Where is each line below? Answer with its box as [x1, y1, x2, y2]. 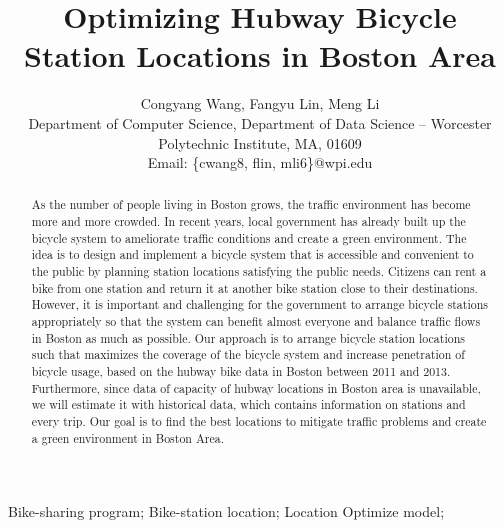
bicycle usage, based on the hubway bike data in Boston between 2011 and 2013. [31, 363, 451, 380]
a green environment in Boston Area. [31, 429, 225, 446]
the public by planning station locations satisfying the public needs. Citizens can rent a [31, 263, 487, 280]
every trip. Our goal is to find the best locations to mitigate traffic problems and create [31, 413, 487, 430]
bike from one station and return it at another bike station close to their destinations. [31, 279, 478, 296]
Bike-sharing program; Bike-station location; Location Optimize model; [8, 501, 445, 522]
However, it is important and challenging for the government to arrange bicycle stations [31, 296, 488, 313]
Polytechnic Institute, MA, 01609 [158, 132, 362, 153]
